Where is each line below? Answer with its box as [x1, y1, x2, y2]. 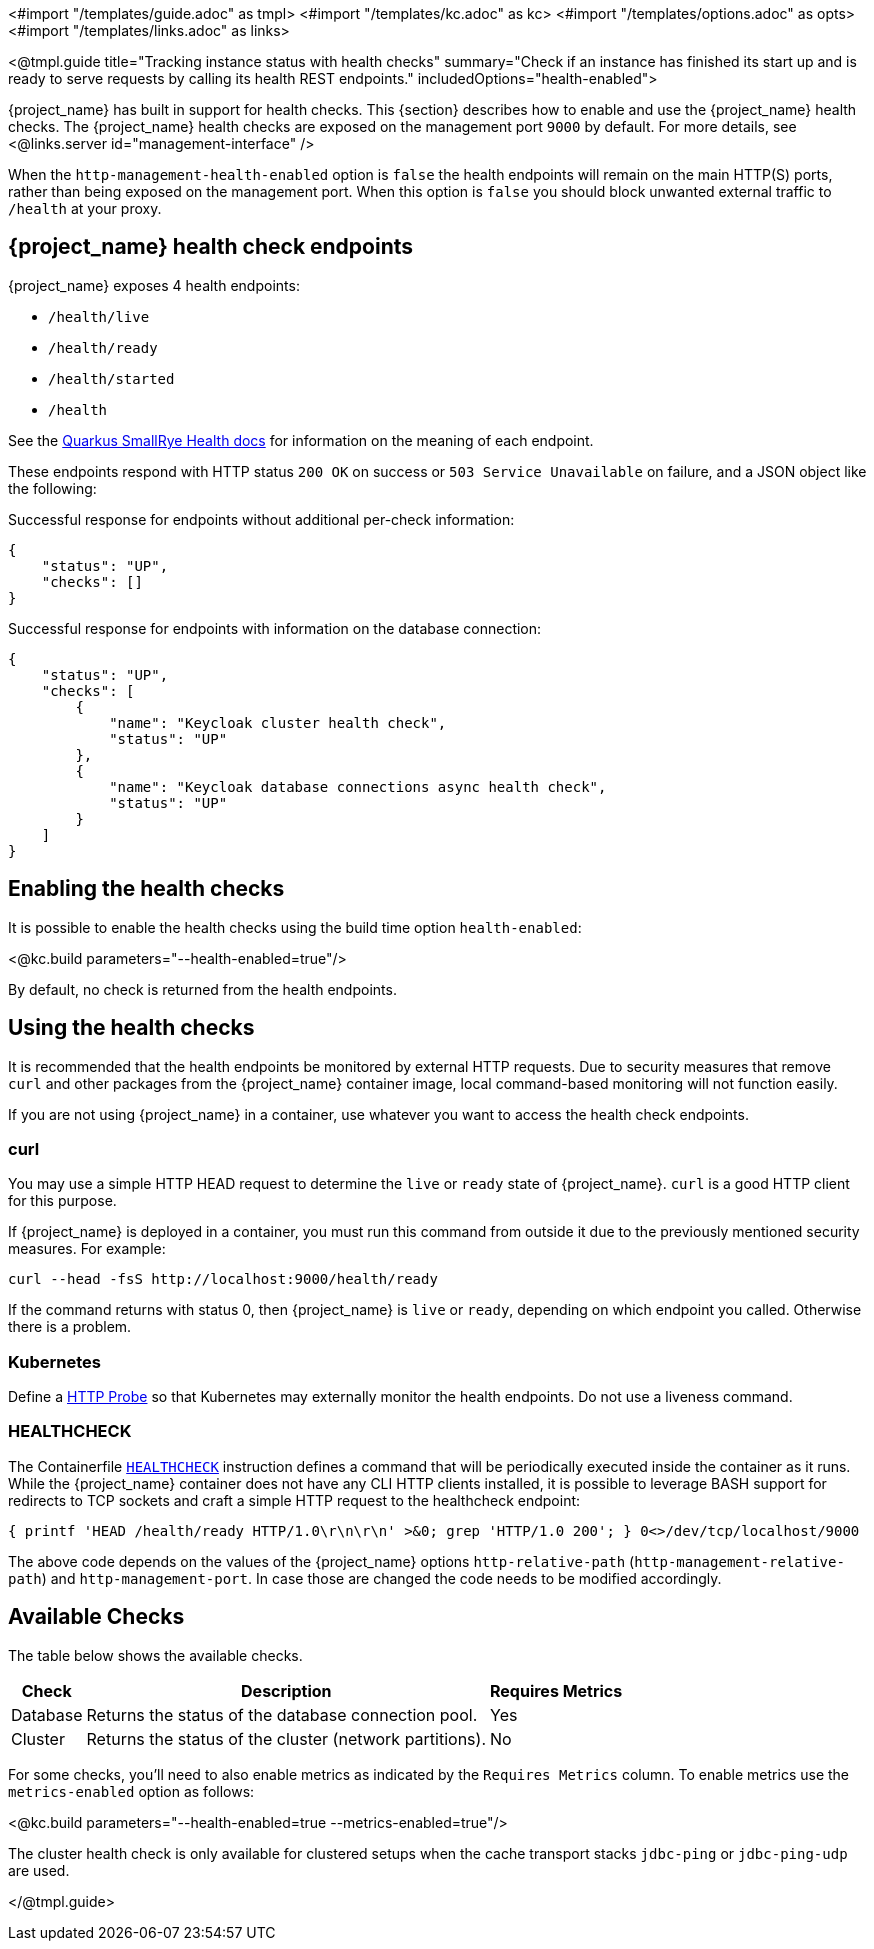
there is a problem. [8, 1318, 132, 1336]
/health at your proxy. [8, 200, 162, 217]
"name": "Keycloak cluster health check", [109, 714, 447, 731]
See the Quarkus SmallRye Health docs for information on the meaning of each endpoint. [8, 431, 594, 449]
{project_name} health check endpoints [8, 234, 414, 260]
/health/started [48, 370, 175, 387]
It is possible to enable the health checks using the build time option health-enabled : [8, 918, 582, 936]
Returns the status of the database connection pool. [86, 1704, 478, 1725]
